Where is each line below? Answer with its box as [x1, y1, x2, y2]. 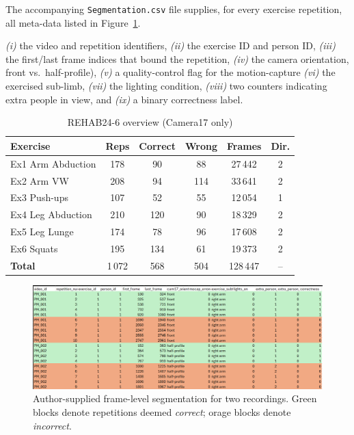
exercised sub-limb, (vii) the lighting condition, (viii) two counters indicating [5, 79, 327, 93]
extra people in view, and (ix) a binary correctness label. [5, 92, 243, 106]
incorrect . [33, 418, 72, 432]
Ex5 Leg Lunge [10, 224, 74, 239]
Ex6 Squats [10, 241, 58, 255]
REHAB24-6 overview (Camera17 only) [67, 115, 233, 129]
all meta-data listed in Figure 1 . [5, 15, 141, 29]
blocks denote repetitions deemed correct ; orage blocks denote [33, 404, 291, 419]
